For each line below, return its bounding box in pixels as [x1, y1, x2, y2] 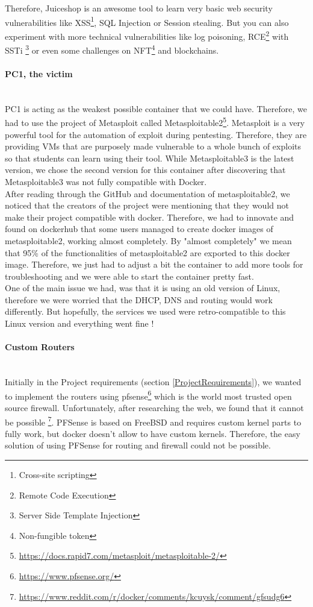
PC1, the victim [5, 67, 73, 80]
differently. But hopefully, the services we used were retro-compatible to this [5, 305, 286, 318]
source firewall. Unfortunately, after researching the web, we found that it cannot [5, 401, 304, 414]
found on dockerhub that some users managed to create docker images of [5, 222, 273, 235]
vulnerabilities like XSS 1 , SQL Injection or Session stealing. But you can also [5, 14, 289, 28]
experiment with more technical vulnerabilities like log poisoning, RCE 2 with [5, 28, 289, 42]
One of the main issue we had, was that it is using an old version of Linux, [5, 281, 280, 294]
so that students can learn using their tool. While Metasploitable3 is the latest [5, 151, 294, 164]
